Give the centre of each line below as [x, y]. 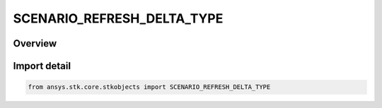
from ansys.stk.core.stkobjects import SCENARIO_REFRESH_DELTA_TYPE [149, 87]
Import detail [42, 66]
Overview [35, 43]
